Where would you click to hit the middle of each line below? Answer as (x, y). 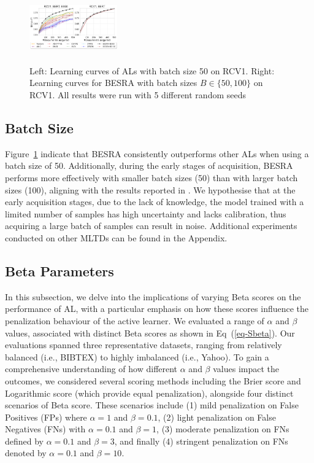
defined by (25, 441)
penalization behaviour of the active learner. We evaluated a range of (135, 320)
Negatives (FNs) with (45, 429)
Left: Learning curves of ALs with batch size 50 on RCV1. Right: (152, 70)
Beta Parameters (59, 270)
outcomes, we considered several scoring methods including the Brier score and (153, 380)
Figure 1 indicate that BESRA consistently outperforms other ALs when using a (157, 153)
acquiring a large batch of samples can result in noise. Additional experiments (151, 226)
